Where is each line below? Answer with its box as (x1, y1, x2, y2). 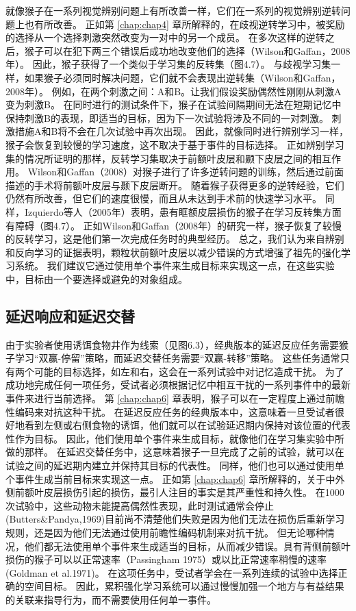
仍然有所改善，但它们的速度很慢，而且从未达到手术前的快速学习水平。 (5, 191, 322, 205)
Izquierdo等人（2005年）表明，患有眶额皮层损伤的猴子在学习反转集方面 (24, 204, 342, 219)
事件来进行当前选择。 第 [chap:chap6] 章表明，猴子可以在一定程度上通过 (5, 391, 326, 406)
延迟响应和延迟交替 (5, 305, 135, 326)
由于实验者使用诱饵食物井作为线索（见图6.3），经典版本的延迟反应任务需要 (5, 337, 339, 351)
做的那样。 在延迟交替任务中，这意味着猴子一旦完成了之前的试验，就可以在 (5, 445, 344, 459)
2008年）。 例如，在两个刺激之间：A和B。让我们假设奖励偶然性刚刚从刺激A (5, 84, 342, 98)
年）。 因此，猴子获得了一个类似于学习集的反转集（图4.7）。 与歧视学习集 (5, 57, 331, 71)
